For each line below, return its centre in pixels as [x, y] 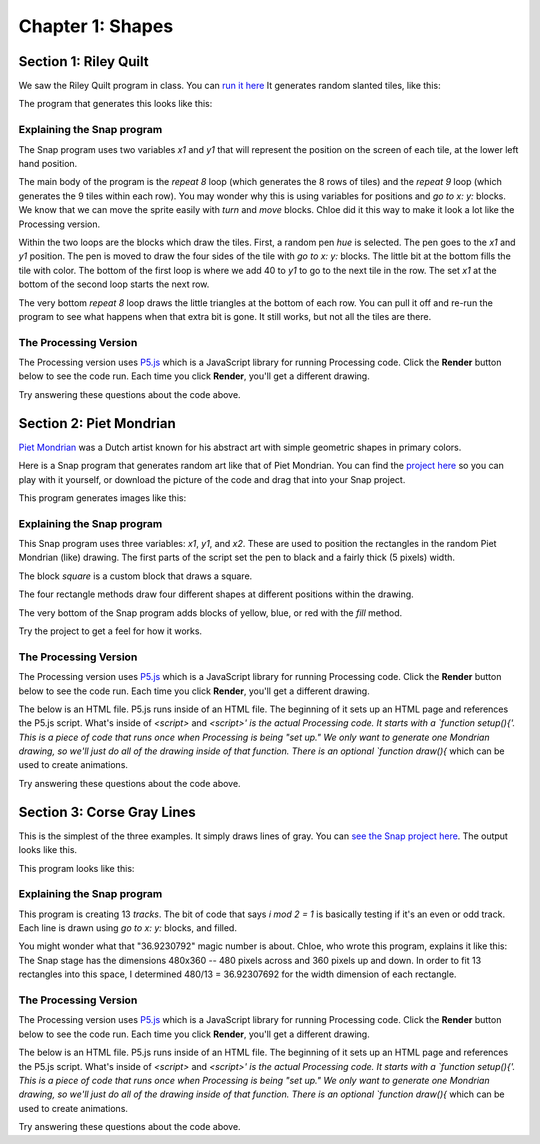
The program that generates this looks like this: [115, 104]
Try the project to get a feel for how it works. [110, 631]
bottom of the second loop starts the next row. [114, 284]
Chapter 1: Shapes [96, 26]
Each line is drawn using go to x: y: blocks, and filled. [127, 928]
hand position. [48, 163]
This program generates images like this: [102, 497]
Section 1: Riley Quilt [83, 61]
